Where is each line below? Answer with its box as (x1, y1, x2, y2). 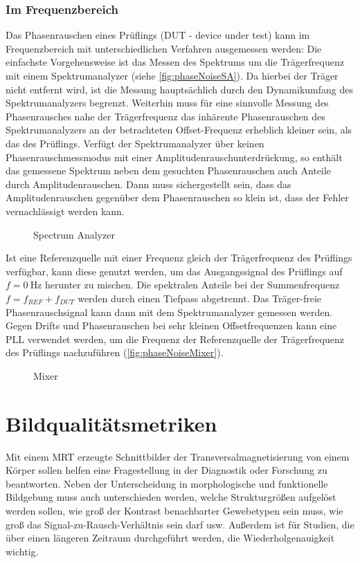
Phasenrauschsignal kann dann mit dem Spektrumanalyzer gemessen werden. (6, 304, 333, 319)
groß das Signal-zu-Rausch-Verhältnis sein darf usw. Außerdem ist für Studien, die (6, 517, 354, 531)
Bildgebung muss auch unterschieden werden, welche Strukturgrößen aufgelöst (6, 490, 336, 504)
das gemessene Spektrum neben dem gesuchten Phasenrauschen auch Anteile (6, 163, 332, 178)
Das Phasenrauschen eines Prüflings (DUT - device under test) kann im (6, 28, 310, 42)
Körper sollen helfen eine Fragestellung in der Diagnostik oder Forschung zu (6, 463, 327, 477)
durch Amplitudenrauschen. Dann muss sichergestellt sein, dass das (6, 176, 291, 191)
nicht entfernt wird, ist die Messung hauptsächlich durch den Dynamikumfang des (6, 82, 354, 96)
